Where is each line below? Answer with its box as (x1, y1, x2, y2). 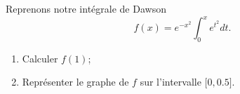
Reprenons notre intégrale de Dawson (6, 1, 166, 15)
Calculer (22, 51, 58, 65)
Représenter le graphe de (22, 74, 129, 89)
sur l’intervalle (140, 74, 201, 89)
